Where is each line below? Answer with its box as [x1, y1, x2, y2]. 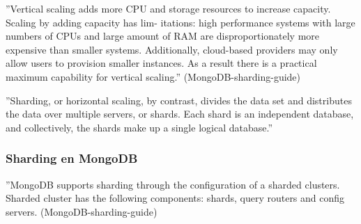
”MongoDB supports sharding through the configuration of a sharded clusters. [6, 177, 340, 191]
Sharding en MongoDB [6, 150, 138, 167]
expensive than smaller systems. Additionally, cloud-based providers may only [6, 42, 338, 56]
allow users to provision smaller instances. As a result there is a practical [6, 56, 317, 70]
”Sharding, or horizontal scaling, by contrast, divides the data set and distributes [6, 93, 352, 107]
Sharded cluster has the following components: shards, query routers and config [6, 191, 345, 205]
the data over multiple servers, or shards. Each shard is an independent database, [6, 106, 354, 121]
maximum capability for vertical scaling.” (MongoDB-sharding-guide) [6, 69, 301, 83]
